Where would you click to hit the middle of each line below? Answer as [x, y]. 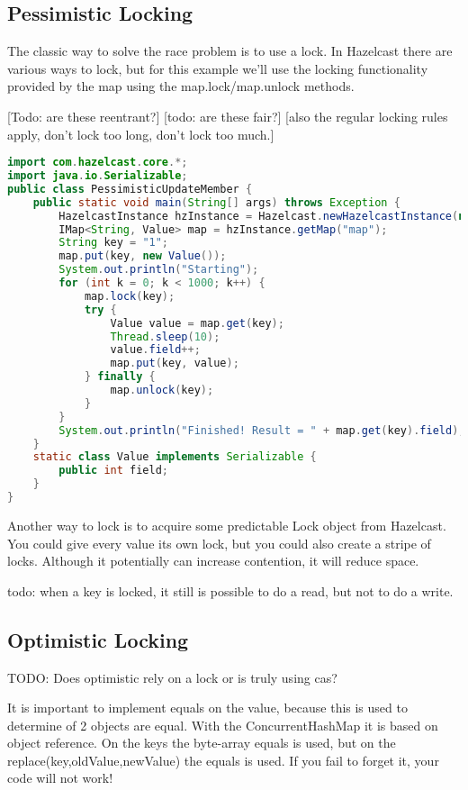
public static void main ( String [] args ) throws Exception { [216, 202]
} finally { [120, 377]
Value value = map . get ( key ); [197, 323]
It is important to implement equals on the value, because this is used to [207, 708]
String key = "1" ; [114, 243]
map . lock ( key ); [130, 296]
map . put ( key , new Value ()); [143, 256]
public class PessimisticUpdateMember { [130, 189]
